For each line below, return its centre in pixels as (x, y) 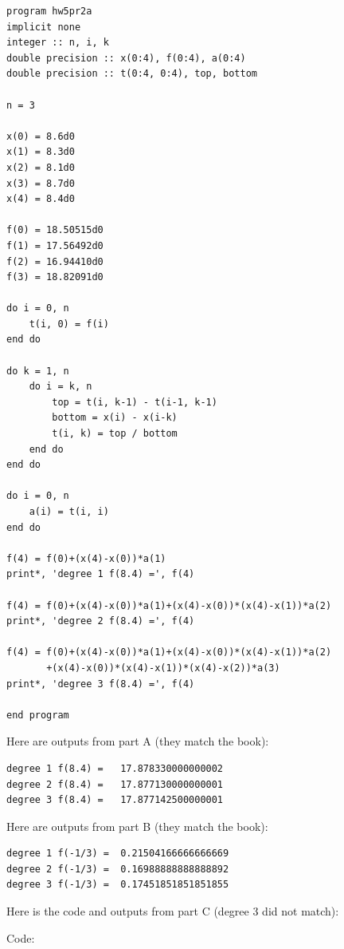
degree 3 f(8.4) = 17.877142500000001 (115, 800)
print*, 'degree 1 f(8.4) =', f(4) (101, 574)
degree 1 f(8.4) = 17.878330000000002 (115, 768)
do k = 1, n (38, 371)
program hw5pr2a (49, 11)
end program (38, 715)
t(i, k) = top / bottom (115, 434)
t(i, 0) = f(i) (69, 324)
